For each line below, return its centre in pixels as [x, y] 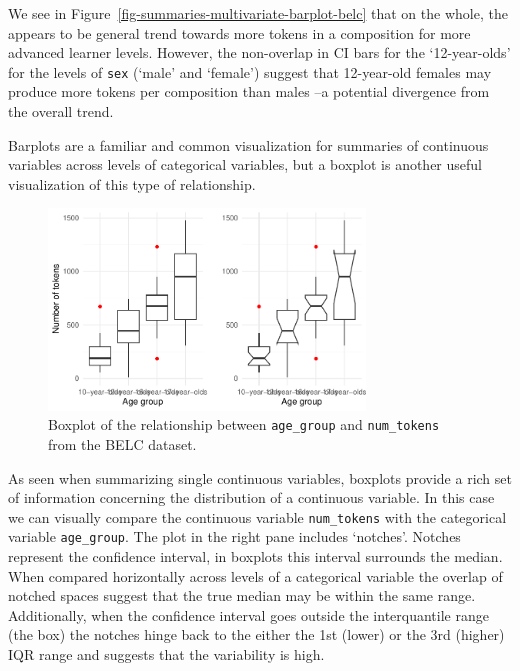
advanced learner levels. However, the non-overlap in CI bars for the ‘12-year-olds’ [259, 52]
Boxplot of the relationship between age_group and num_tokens [244, 424]
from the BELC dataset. [122, 444]
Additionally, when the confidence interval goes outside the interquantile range [248, 614]
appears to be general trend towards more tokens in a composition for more [239, 32]
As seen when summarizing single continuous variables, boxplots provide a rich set [260, 477]
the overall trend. [61, 111]
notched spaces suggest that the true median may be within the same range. [242, 595]
